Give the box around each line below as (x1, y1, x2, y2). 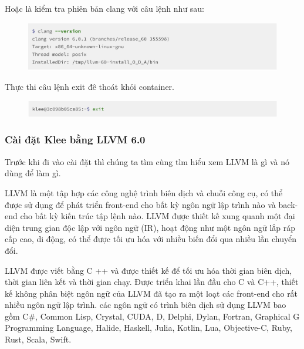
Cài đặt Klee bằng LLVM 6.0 (5, 132, 146, 147)
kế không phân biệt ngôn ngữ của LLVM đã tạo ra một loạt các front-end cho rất (5, 287, 298, 299)
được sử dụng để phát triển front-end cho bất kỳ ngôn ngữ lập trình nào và (5, 198, 276, 210)
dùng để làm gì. (5, 167, 61, 179)
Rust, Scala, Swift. (5, 333, 72, 345)
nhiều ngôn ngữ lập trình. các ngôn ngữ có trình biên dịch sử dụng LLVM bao (5, 298, 286, 311)
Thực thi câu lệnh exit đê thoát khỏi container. (5, 80, 175, 93)
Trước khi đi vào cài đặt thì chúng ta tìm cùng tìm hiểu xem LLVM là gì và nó (5, 155, 289, 167)
